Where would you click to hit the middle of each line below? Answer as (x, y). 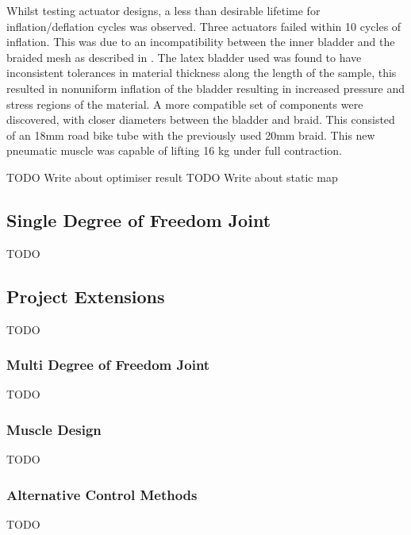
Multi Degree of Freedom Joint (108, 365)
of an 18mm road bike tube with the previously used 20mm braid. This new (191, 135)
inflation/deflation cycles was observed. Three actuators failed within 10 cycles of (204, 26)
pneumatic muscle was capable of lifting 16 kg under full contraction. (174, 150)
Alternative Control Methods (102, 494)
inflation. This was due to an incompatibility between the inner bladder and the (201, 42)
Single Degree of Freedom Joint (139, 219)
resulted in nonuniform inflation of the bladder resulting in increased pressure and (206, 88)
